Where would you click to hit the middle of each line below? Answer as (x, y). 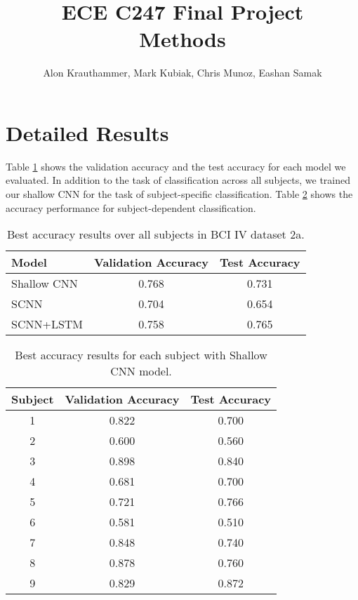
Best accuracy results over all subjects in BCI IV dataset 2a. (155, 234)
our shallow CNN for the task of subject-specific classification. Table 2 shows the (179, 194)
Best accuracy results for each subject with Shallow (141, 355)
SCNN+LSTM (47, 324)
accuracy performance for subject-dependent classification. (131, 207)
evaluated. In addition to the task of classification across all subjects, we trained (178, 180)
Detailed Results (87, 132)
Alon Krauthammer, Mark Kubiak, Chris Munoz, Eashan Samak (183, 73)
